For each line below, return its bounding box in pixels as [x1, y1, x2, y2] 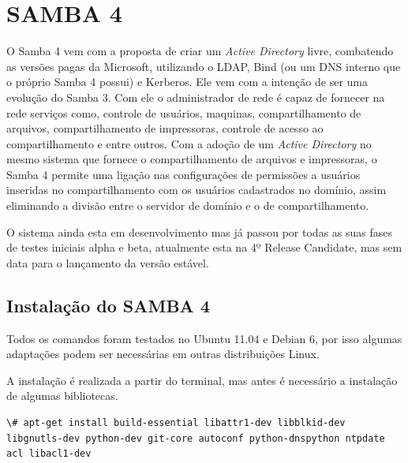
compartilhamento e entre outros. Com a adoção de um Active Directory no [6, 135, 372, 151]
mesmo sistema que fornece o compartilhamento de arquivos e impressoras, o [6, 151, 377, 167]
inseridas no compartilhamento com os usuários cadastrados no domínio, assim [6, 181, 387, 198]
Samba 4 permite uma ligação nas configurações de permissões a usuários [6, 166, 361, 182]
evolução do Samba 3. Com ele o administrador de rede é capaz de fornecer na [6, 88, 385, 105]
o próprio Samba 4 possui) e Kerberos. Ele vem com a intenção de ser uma [6, 73, 368, 90]
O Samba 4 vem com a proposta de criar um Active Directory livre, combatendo [6, 43, 394, 59]
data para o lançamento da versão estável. [6, 254, 209, 271]
